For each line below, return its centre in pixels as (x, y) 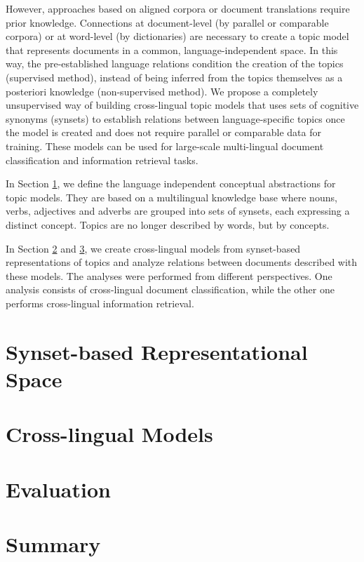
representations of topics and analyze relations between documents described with (182, 262)
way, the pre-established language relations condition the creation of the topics (175, 63)
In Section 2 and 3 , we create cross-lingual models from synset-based (153, 248)
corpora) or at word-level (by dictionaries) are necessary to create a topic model (177, 36)
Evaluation (58, 489)
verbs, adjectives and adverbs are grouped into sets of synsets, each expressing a (178, 211)
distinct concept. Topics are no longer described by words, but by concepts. (168, 224)
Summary (53, 543)
